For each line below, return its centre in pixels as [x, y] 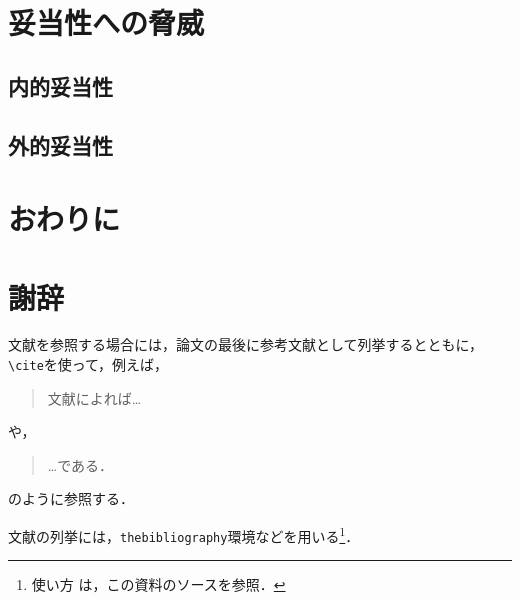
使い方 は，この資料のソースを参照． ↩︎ [158, 584]
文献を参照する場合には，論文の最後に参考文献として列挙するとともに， [245, 344]
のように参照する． [71, 498]
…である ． [80, 464]
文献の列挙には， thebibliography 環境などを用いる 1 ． [184, 534]
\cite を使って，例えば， [88, 364]
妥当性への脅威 [106, 22]
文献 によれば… [94, 397]
